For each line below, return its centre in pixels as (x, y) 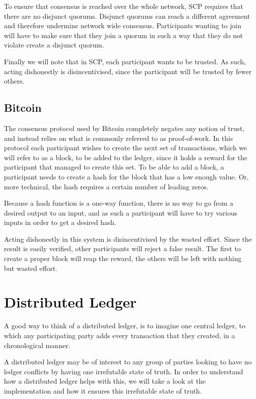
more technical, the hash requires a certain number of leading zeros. (107, 186)
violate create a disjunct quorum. (54, 45)
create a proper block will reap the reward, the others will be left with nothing (123, 258)
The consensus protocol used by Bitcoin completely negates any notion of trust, (124, 128)
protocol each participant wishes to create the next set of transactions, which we (126, 148)
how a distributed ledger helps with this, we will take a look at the (105, 381)
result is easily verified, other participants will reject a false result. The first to (122, 248)
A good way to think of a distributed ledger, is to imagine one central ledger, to (125, 326)
